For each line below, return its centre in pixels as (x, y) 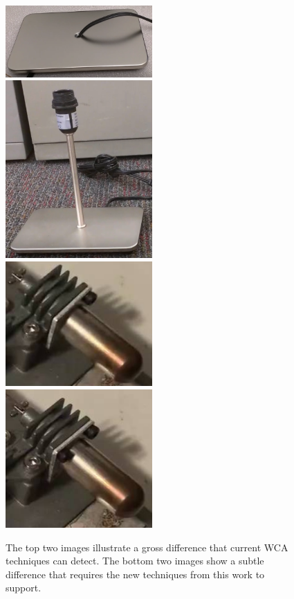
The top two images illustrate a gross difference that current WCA (147, 547)
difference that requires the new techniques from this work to (135, 574)
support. (24, 588)
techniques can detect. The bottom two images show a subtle (135, 561)
